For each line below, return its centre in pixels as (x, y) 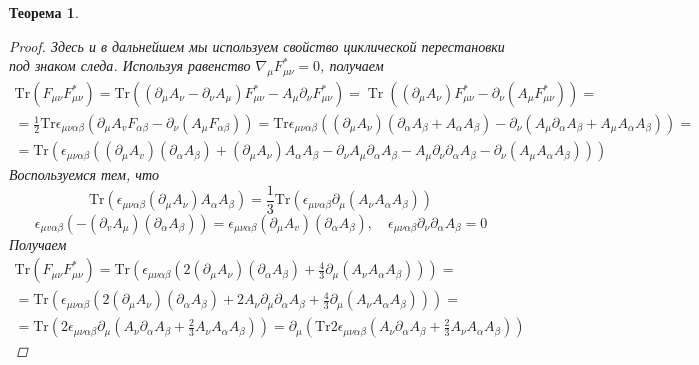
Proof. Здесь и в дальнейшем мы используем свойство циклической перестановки (257, 45)
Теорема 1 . (44, 12)
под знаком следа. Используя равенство (130, 65)
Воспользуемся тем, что (84, 174)
